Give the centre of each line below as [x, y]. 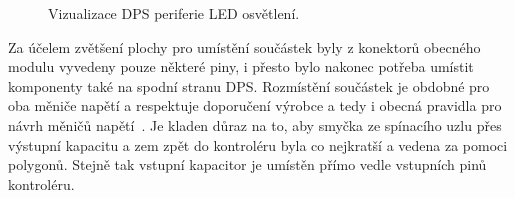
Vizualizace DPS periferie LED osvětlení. [174, 13]
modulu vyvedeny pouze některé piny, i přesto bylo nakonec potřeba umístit [241, 66]
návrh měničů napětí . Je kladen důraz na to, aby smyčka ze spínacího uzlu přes [255, 124]
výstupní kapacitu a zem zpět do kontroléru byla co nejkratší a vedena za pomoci [258, 144]
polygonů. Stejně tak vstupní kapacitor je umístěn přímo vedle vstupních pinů [247, 164]
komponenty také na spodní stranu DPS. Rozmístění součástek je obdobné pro [249, 85]
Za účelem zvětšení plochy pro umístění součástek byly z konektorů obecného [244, 46]
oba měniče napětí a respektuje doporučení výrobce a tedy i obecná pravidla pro [255, 105]
